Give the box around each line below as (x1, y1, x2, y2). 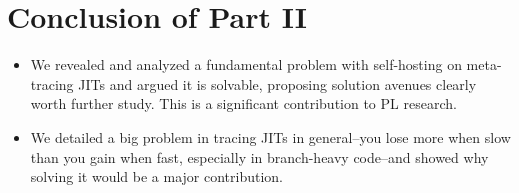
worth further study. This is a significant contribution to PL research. (30, 93, 457, 114)
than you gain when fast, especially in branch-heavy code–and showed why (30, 146, 489, 167)
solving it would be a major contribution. (30, 166, 283, 187)
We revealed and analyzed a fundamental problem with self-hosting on (30, 54, 462, 75)
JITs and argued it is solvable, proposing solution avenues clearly (78, 73, 477, 94)
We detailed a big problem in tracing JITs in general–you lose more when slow (30, 126, 511, 147)
